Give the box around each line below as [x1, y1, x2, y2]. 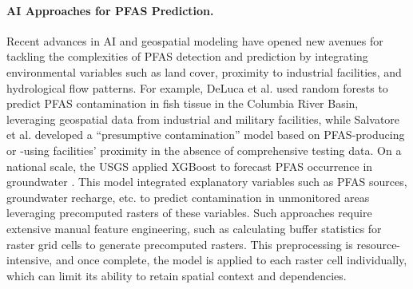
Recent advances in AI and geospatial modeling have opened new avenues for [6, 32, 383, 49]
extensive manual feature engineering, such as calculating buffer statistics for [6, 220, 382, 236]
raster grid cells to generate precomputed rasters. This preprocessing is [6, 236, 353, 252]
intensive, [6, 251, 53, 268]
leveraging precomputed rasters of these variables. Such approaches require [6, 204, 372, 221]
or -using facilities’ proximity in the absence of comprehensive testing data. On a [6, 141, 402, 158]
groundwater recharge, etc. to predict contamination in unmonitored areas [6, 188, 370, 205]
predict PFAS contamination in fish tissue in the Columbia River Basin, [6, 95, 359, 112]
